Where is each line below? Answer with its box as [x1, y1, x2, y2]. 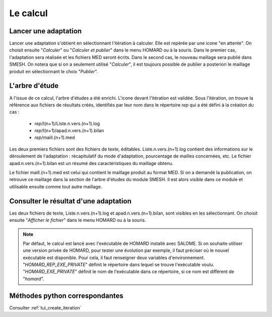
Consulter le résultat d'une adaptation [9, 197, 132, 205]
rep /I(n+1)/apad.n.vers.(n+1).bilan [34, 128, 104, 134]
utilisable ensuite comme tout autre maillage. [9, 183, 102, 189]
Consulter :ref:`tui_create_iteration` [9, 304, 82, 310]
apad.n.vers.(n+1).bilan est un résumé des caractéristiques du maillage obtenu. [9, 160, 174, 166]
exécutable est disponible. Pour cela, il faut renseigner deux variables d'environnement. [23, 254, 205, 260]
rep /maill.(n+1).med [34, 134, 75, 141]
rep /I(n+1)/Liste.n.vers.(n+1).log [34, 120, 100, 126]
